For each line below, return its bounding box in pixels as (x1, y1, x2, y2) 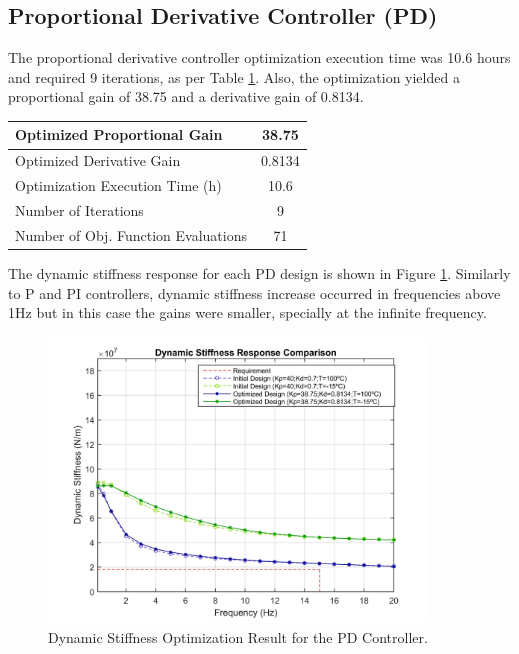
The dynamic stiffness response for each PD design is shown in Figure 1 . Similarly (8, 262, 511, 283)
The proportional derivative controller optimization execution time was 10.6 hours (8, 47, 511, 68)
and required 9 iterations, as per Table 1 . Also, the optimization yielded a (8, 66, 460, 87)
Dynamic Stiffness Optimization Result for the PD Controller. (48, 626, 428, 647)
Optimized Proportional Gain (15, 124, 223, 145)
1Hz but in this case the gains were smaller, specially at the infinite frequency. (8, 302, 487, 323)
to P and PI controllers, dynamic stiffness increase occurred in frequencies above (8, 282, 501, 303)
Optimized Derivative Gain (15, 150, 181, 171)
